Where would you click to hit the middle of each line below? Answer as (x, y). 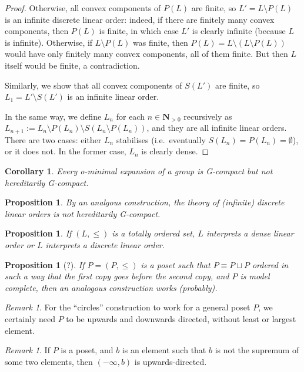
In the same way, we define (53, 116)
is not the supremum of (257, 350)
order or (19, 244)
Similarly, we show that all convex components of (93, 85)
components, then (37, 31)
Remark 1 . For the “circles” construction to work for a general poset (128, 307)
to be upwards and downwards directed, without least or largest (181, 318)
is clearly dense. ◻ (175, 151)
